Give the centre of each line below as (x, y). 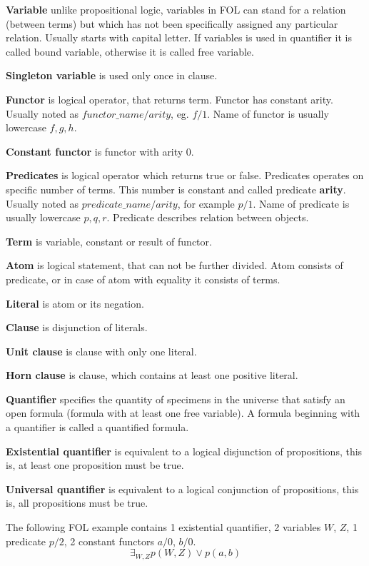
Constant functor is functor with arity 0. (100, 151)
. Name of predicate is (301, 203)
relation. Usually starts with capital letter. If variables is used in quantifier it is (179, 37)
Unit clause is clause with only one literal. (101, 351)
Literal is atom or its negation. (75, 303)
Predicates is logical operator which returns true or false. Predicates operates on (185, 175)
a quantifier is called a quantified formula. (97, 427)
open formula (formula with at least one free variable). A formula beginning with (183, 413)
